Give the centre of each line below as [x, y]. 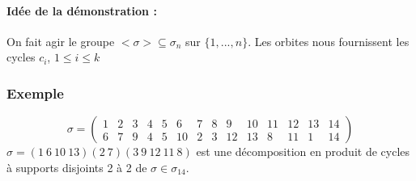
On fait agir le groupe [61, 41]
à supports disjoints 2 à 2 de [77, 167]
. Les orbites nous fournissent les [329, 41]
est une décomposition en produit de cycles [303, 152]
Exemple [35, 93]
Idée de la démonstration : [82, 10]
